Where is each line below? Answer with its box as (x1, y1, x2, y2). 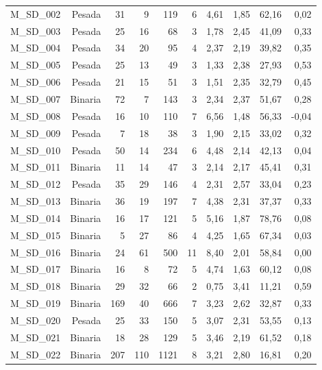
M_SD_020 (10, 312, 61, 327)
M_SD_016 (10, 245, 61, 259)
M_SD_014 (10, 210, 61, 225)
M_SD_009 (10, 125, 61, 140)
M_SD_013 (10, 194, 61, 208)
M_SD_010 (10, 143, 61, 157)
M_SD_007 (10, 91, 61, 106)
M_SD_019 (10, 296, 61, 310)
